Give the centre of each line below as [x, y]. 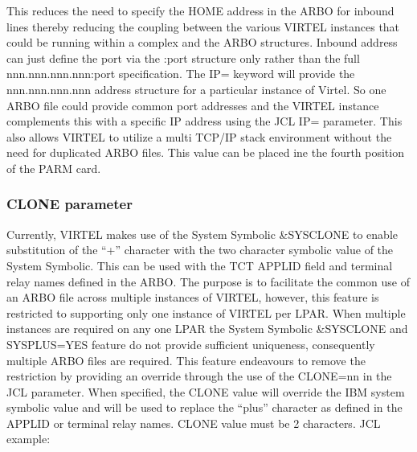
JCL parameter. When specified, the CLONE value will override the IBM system [206, 391]
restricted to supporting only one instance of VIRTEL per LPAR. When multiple [206, 312]
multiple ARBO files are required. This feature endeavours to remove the [186, 360]
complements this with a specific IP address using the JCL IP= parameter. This [204, 121]
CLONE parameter [69, 204]
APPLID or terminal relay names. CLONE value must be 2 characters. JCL [194, 423]
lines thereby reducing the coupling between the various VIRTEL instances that [203, 26]
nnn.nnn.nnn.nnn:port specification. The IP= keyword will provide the [181, 74]
